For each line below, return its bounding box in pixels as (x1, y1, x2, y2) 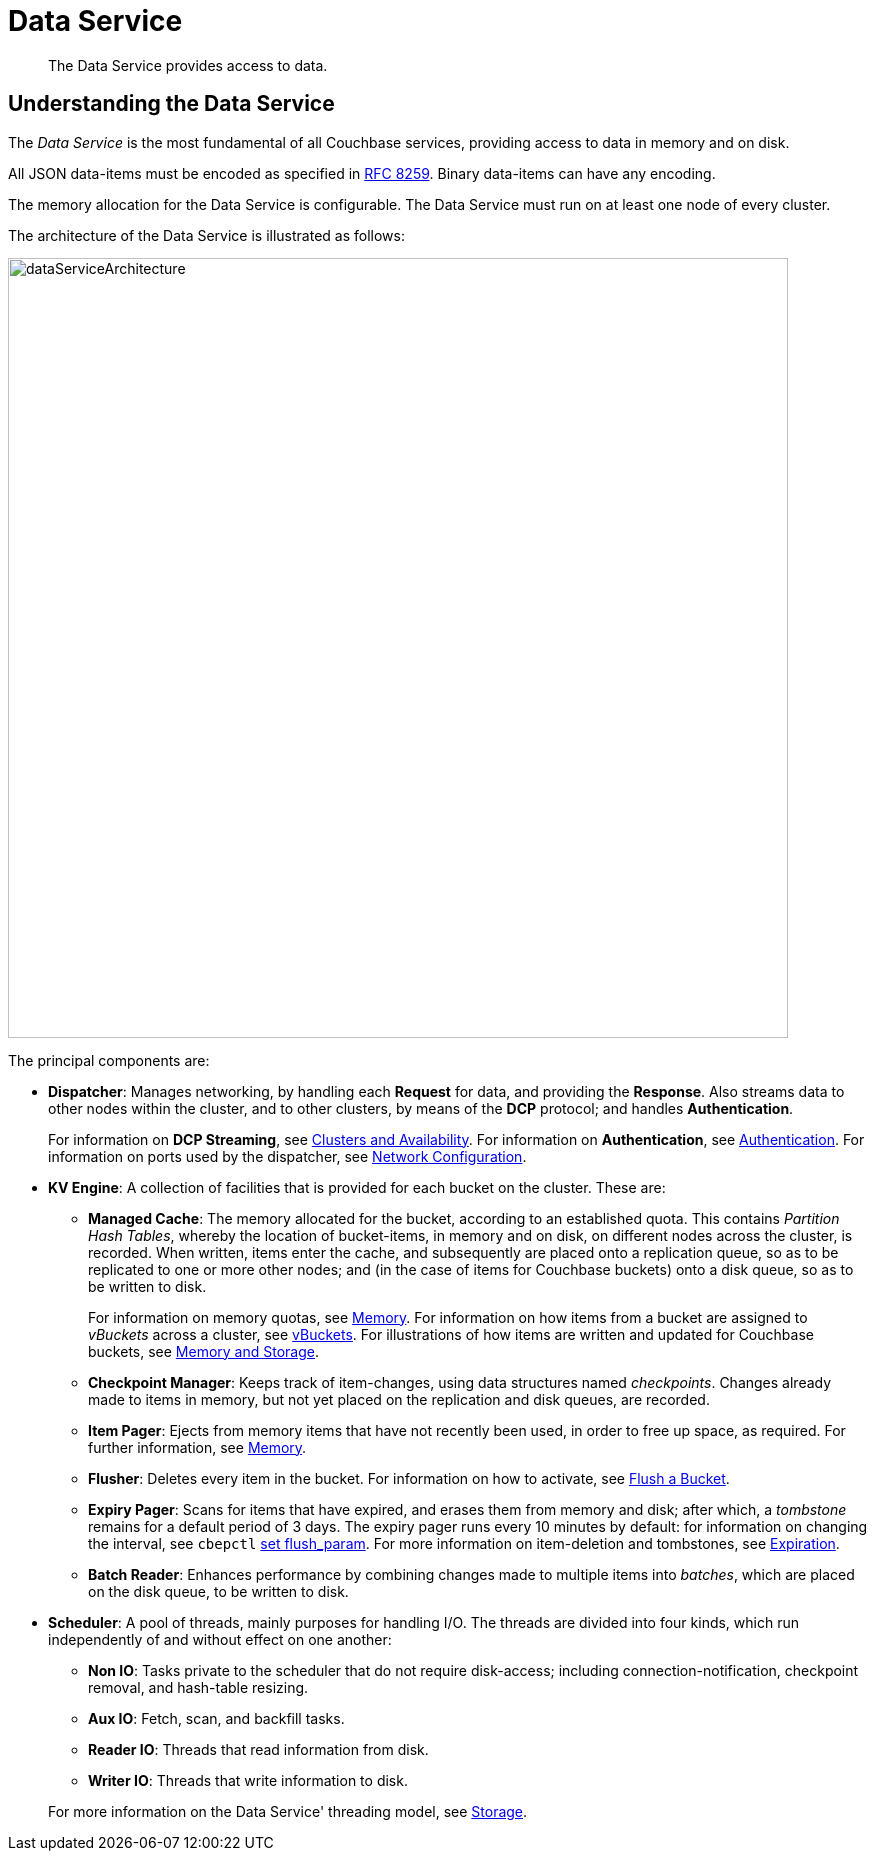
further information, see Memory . (88, 1438, 307, 1456)
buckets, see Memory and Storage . (88, 1342, 319, 1360)
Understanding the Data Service (8, 91, 335, 117)
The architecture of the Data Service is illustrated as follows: (8, 226, 405, 244)
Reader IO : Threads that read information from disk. (88, 1740, 429, 1758)
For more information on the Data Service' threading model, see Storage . (48, 1802, 528, 1820)
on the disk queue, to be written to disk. (88, 1582, 349, 1600)
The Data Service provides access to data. (48, 56, 328, 74)
